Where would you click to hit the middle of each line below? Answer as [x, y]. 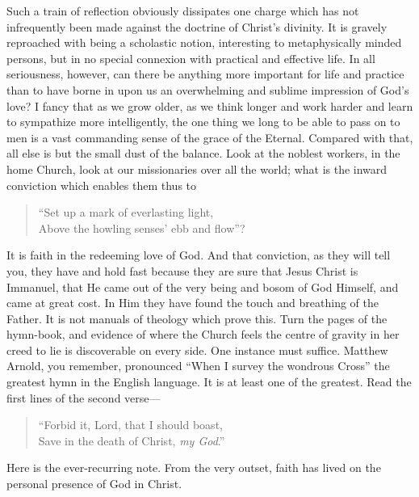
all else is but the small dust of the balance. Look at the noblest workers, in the [203, 153]
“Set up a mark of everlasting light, [126, 212]
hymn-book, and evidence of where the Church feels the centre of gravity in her [203, 334]
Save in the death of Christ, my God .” [132, 440]
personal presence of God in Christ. [94, 484]
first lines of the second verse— [84, 397]
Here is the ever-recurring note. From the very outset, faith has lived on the [194, 468]
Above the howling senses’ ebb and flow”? [142, 227]
